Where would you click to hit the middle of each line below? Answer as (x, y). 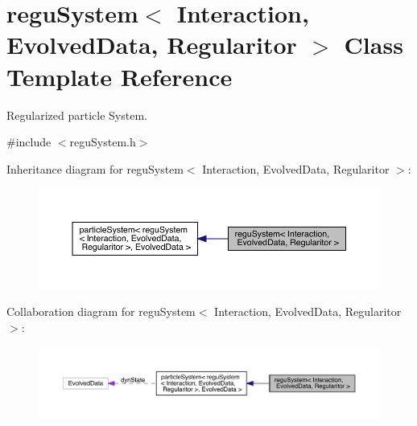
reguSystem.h (103, 142)
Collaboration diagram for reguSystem (101, 311)
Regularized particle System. (77, 115)
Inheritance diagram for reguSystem (95, 168)
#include (29, 142)
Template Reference (120, 76)
